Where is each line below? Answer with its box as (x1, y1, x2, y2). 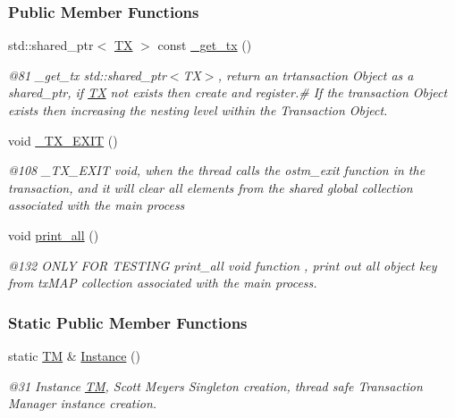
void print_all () (8, 225, 99, 244)
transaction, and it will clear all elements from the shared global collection (8, 178, 413, 196)
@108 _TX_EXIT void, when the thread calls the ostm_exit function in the (8, 161, 426, 180)
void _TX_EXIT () (8, 130, 118, 149)
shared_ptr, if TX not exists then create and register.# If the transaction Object (8, 83, 448, 102)
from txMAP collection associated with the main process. (8, 273, 317, 292)
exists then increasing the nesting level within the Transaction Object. (8, 101, 388, 119)
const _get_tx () (157, 36, 252, 54)
